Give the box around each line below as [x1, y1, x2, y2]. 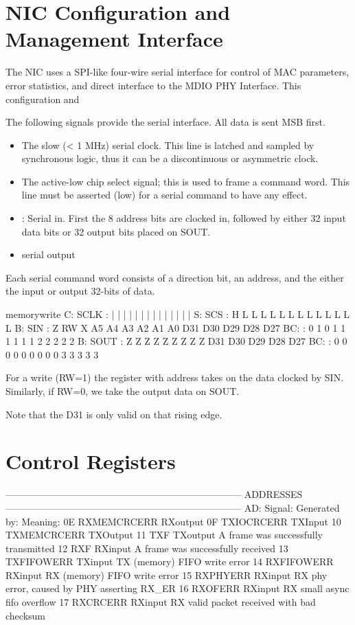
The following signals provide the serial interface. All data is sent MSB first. [5, 115, 325, 129]
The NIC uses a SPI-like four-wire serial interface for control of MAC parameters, [5, 65, 350, 79]
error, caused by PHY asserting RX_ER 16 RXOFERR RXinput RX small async [5, 581, 350, 595]
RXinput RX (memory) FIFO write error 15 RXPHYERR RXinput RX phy [5, 567, 328, 582]
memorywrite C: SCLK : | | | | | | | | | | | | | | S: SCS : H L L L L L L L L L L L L [5, 307, 350, 321]
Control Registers [5, 447, 176, 475]
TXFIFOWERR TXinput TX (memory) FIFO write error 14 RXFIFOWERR [5, 554, 334, 569]
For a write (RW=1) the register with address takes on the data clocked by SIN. [5, 370, 344, 385]
